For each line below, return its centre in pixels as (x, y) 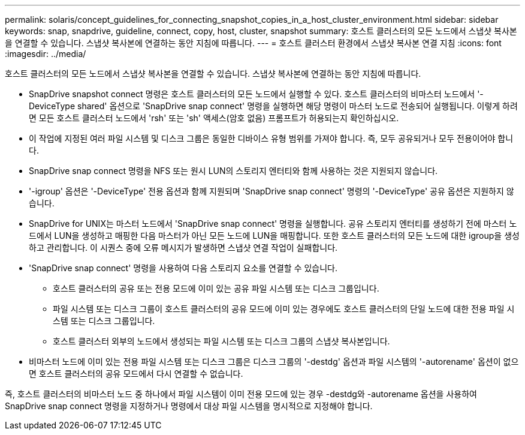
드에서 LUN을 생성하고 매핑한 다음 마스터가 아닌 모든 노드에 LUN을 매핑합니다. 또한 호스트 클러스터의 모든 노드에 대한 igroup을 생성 (274, 235)
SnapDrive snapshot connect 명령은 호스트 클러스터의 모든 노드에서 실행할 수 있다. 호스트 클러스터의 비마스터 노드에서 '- (256, 94)
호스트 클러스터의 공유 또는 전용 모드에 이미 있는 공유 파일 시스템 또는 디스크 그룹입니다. (216, 288)
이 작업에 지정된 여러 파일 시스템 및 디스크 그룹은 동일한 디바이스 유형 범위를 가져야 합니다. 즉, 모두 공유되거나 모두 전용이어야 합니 (271, 138)
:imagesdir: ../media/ (46, 54)
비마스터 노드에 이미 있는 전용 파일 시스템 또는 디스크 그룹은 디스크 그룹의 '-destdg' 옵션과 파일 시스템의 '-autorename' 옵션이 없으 (274, 361)
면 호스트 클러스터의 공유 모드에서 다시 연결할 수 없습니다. (136, 373)
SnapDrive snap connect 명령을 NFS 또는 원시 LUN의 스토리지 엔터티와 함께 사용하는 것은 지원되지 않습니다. (233, 171)
